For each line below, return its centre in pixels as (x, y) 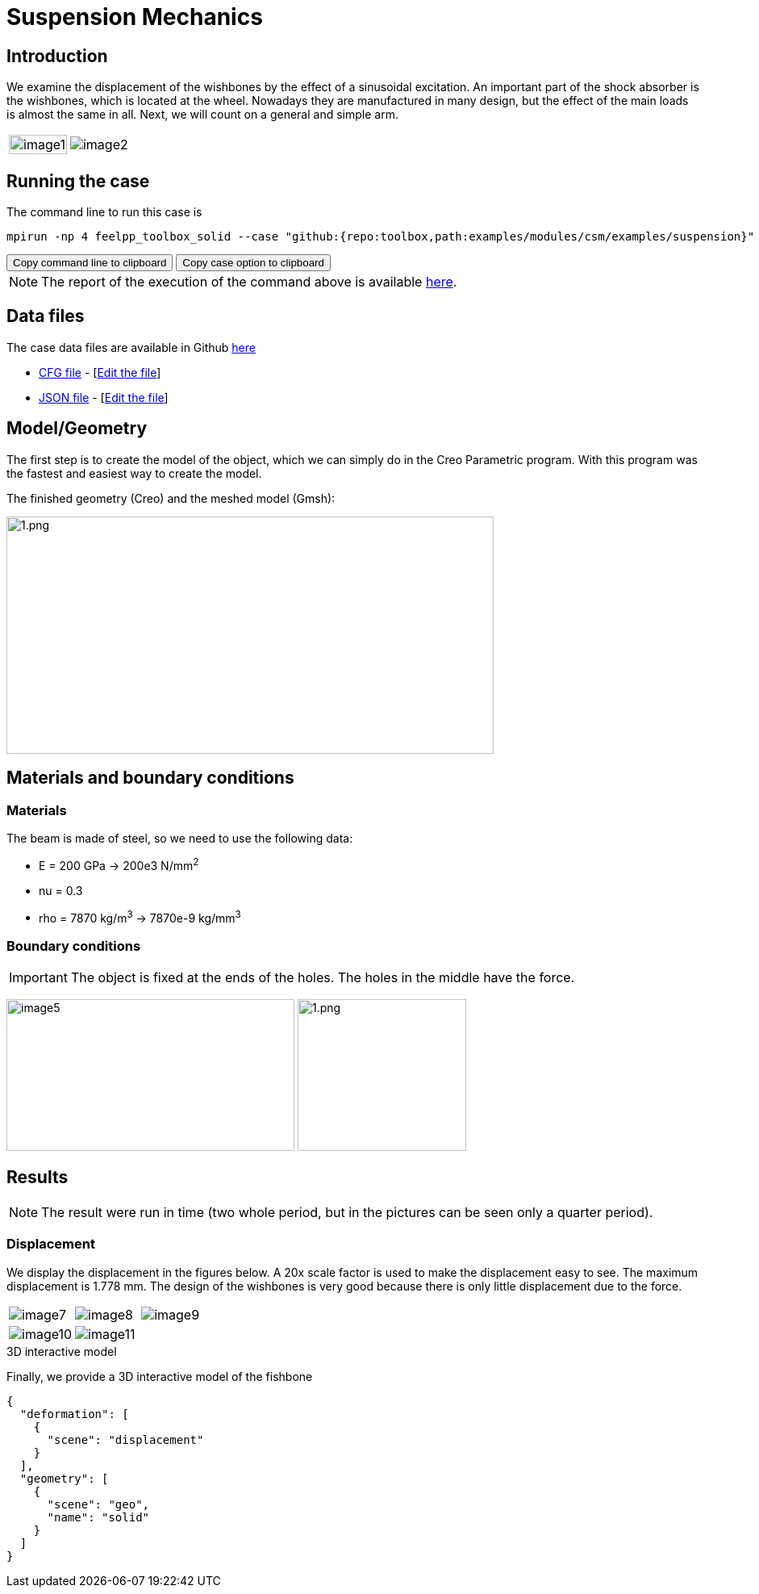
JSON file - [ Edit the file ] (104, 397)
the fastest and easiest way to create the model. (134, 473)
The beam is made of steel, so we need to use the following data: (180, 838)
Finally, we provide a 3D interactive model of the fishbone (160, 1376)
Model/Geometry (77, 429)
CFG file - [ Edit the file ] (100, 372)
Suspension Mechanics (135, 17)
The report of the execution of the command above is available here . (249, 282)
